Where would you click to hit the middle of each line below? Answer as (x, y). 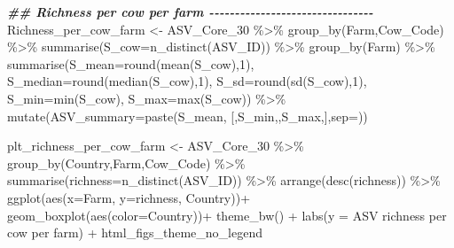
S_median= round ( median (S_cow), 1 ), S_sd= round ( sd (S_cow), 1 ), (187, 81)
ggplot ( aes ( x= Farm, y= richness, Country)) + (129, 197)
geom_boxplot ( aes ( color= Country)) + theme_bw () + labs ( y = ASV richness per (227, 215)
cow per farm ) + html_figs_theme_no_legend (135, 232)
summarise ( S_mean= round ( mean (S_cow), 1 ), (131, 63)
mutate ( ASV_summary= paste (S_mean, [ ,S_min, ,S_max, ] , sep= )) (188, 116)
